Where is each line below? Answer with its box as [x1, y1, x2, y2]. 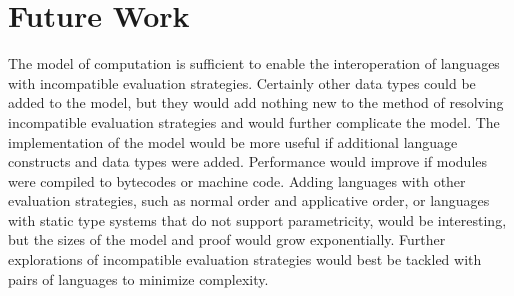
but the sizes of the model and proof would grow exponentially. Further [8, 229, 446, 250]
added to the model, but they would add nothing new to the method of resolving [8, 92, 504, 113]
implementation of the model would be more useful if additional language [8, 131, 458, 152]
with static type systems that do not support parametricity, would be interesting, [8, 209, 507, 230]
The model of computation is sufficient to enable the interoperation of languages [8, 53, 500, 74]
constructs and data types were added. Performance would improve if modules [8, 151, 488, 172]
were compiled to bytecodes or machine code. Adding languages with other [8, 170, 466, 191]
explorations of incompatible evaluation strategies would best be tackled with [8, 249, 482, 270]
